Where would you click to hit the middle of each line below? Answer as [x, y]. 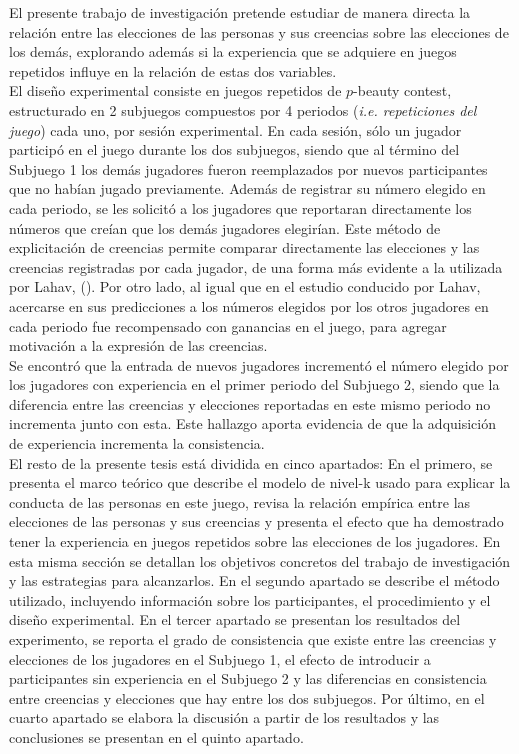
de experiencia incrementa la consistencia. [137, 443]
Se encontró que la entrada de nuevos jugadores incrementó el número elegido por [259, 364]
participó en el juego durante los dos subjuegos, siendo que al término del [234, 149]
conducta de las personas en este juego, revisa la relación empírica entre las [240, 501]
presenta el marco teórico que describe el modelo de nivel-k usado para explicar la [260, 482]
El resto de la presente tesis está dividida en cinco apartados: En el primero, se [251, 462]
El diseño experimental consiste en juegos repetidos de [175, 90]
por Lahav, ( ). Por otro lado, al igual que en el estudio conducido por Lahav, [245, 286]
